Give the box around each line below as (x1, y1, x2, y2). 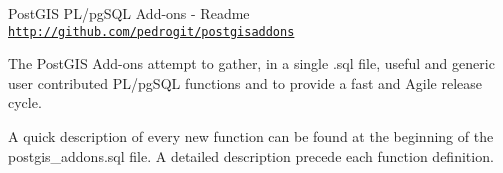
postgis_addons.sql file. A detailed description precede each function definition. (8, 145, 494, 166)
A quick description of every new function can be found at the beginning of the (8, 126, 494, 147)
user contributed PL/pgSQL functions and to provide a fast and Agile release (8, 72, 482, 93)
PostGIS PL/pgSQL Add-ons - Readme (8, 3, 250, 23)
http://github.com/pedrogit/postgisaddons (8, 24, 295, 39)
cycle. (8, 92, 42, 113)
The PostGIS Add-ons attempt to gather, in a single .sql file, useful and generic (8, 53, 495, 74)
